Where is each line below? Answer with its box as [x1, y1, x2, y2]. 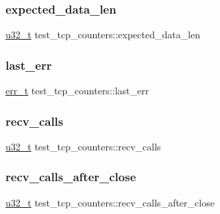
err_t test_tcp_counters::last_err [5, 83, 149, 98]
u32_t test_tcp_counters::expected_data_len [5, 27, 201, 42]
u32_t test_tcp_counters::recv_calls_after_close [5, 195, 215, 209]
